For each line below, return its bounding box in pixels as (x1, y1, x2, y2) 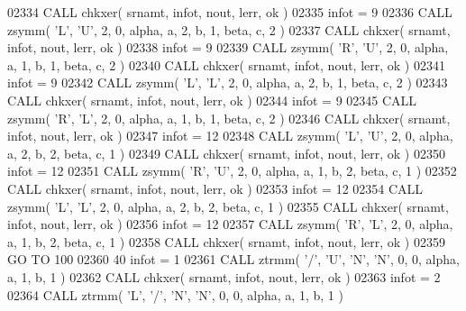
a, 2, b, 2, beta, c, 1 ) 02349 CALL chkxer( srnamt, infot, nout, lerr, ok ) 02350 (7, 143, 445, 162)
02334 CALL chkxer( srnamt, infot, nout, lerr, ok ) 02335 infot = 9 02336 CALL (7, 3, 452, 21)
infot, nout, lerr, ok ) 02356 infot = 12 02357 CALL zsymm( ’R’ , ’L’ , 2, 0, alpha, (7, 215, 453, 233)
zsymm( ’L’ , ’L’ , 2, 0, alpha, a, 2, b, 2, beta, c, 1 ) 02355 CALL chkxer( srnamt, (7, 197, 449, 215)
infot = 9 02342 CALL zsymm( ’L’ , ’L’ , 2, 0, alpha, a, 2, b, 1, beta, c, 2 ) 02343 (7, 73, 448, 92)
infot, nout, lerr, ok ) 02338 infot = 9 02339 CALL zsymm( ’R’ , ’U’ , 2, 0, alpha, (7, 38, 449, 57)
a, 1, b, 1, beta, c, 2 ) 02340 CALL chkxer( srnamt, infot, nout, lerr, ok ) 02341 (7, 55, 445, 74)
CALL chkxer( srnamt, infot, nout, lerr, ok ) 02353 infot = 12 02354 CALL (7, 178, 424, 197)
